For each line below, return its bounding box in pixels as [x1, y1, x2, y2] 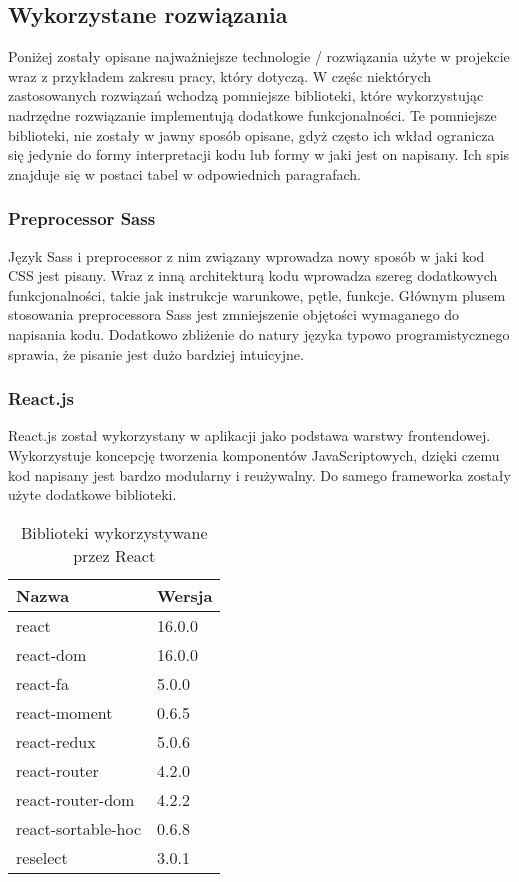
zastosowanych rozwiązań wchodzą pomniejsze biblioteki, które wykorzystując [8, 85, 484, 106]
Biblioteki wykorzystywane [20, 520, 208, 544]
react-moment [16, 700, 113, 724]
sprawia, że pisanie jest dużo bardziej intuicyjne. [8, 343, 304, 364]
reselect [16, 845, 68, 869]
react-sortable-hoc [16, 816, 142, 840]
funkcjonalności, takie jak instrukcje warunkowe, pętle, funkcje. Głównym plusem [8, 284, 506, 305]
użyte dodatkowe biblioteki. [8, 484, 177, 505]
